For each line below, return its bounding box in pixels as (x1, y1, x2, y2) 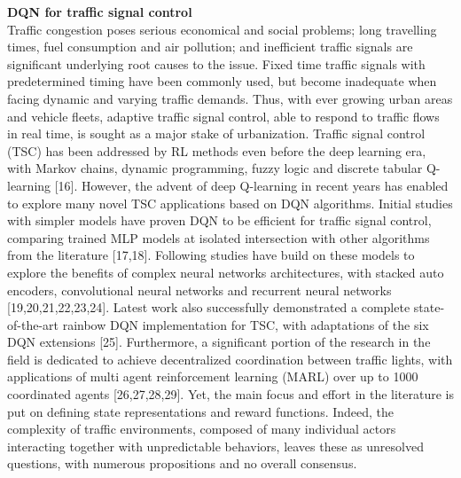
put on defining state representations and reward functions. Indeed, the (7, 402, 395, 420)
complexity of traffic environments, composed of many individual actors (7, 419, 396, 438)
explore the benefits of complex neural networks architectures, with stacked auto (7, 263, 444, 281)
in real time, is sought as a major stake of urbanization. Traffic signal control (7, 124, 426, 143)
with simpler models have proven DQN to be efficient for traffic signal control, (7, 211, 432, 230)
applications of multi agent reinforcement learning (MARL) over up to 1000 (7, 367, 418, 386)
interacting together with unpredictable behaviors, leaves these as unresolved (7, 436, 424, 455)
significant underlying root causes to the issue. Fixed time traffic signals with (7, 54, 426, 73)
